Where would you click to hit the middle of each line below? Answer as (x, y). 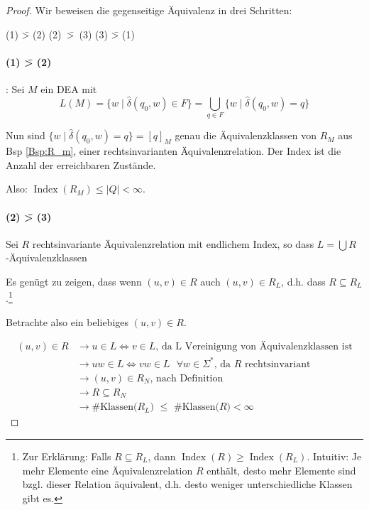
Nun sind (26, 135)
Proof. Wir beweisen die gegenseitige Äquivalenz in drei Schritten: (149, 10)
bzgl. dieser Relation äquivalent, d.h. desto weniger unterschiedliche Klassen (187, 484)
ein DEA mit (69, 88)
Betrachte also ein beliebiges (67, 321)
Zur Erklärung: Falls (67, 456)
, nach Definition (187, 378)
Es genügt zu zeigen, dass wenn (74, 281)
